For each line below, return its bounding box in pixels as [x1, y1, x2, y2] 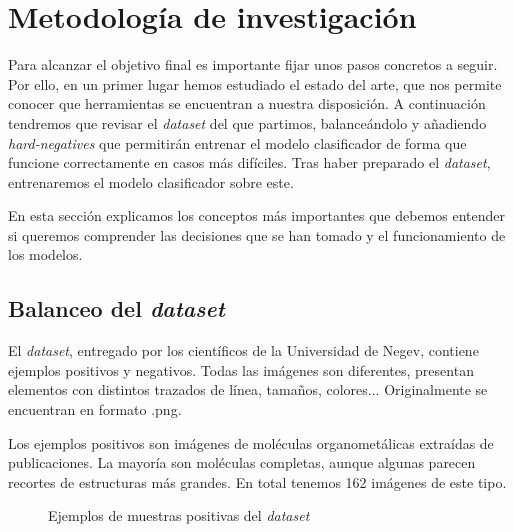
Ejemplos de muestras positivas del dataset [48, 505, 310, 526]
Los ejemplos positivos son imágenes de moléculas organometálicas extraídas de [8, 432, 494, 453]
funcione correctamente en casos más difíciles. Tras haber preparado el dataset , [8, 152, 491, 173]
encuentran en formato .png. [8, 399, 182, 420]
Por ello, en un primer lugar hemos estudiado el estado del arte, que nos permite [8, 73, 502, 94]
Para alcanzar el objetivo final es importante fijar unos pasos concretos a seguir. [8, 54, 498, 75]
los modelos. [8, 244, 83, 265]
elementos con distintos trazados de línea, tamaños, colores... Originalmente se [8, 379, 488, 400]
